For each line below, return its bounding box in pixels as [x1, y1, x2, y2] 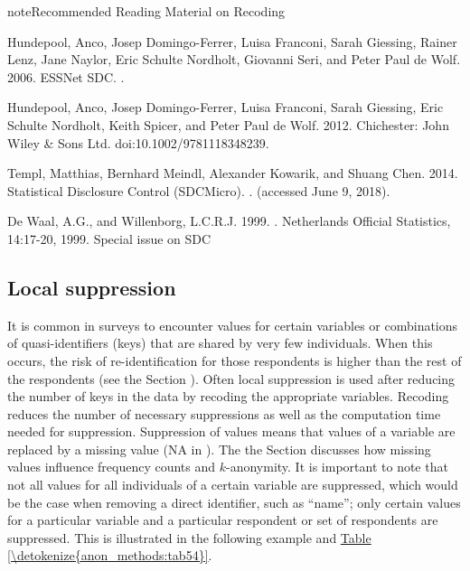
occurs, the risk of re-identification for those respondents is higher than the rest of [7, 351, 462, 370]
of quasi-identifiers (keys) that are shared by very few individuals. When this [7, 333, 433, 352]
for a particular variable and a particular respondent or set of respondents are [7, 510, 438, 529]
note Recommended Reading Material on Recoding [7, 2, 286, 20]
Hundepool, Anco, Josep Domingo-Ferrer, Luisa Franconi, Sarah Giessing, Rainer [7, 32, 457, 51]
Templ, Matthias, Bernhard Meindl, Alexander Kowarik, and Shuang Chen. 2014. [7, 164, 458, 183]
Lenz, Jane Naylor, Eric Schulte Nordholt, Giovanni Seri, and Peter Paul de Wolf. [7, 50, 461, 69]
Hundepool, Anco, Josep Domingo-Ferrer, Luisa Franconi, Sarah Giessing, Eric [7, 98, 444, 117]
